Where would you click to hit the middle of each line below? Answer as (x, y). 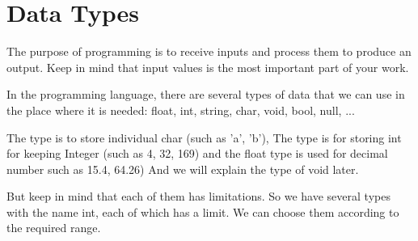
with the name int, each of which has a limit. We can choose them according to (203, 211)
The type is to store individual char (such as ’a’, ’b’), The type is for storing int (204, 137)
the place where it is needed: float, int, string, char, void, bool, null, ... (181, 110)
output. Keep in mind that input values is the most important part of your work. (208, 67)
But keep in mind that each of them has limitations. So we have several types (198, 196)
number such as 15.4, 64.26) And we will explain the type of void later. (183, 169)
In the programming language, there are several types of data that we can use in (206, 94)
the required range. (54, 228)
